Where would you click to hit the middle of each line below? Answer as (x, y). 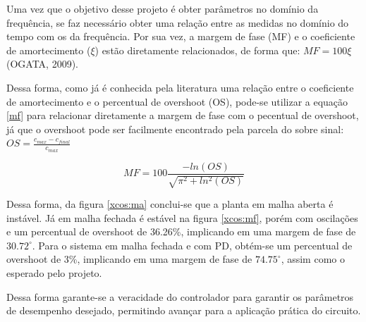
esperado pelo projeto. (54, 273)
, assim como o (313, 259)
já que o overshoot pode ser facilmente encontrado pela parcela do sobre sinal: (175, 129)
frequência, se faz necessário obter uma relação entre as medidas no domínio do (178, 22)
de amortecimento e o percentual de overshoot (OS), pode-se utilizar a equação (177, 101)
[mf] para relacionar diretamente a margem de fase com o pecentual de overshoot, (183, 115)
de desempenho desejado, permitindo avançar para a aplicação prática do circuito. (184, 310)
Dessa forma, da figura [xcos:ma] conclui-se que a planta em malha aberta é (170, 204)
